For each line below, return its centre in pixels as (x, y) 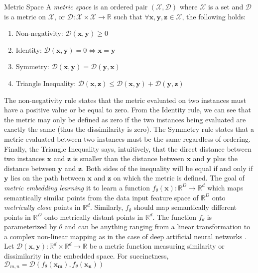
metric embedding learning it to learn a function (77, 187)
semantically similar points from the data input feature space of (101, 197)
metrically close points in (42, 207)
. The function (175, 217)
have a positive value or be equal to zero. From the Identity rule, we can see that (128, 110)
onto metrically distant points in (94, 217)
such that (128, 16)
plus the (226, 158)
